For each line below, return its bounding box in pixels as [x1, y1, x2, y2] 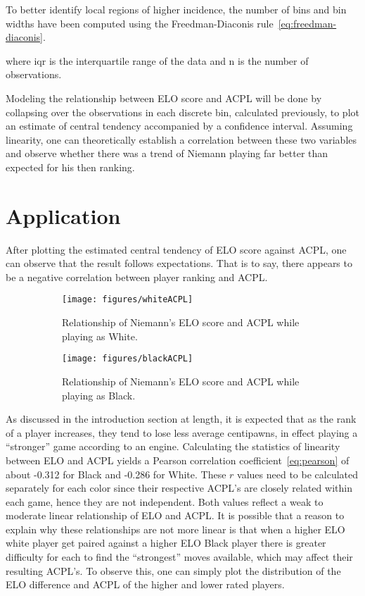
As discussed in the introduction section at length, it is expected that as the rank [6, 411, 357, 426]
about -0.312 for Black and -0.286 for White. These [6, 466, 226, 481]
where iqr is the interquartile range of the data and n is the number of [6, 53, 309, 68]
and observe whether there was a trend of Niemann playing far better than [6, 146, 328, 161]
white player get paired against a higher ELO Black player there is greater [6, 535, 326, 550]
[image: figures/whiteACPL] [62, 294, 193, 305]
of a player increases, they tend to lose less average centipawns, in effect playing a [6, 425, 358, 440]
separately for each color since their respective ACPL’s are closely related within [6, 480, 352, 495]
